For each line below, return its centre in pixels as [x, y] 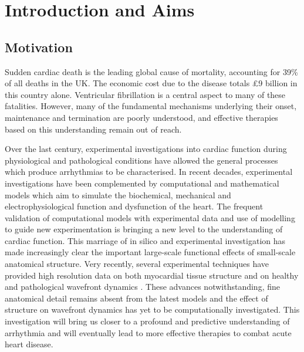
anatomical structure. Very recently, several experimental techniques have [137, 264]
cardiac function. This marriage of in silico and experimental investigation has [145, 240]
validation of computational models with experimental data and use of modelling [150, 217]
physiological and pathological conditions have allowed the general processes [141, 160]
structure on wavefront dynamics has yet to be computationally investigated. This [152, 309]
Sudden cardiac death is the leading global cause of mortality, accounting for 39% [151, 71]
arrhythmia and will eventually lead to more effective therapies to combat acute [148, 332]
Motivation [39, 47]
